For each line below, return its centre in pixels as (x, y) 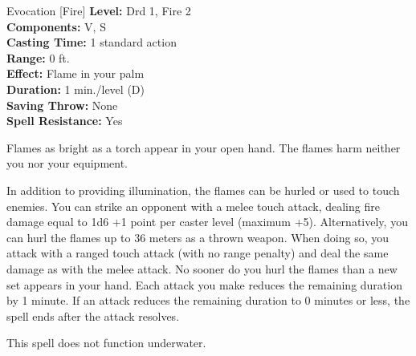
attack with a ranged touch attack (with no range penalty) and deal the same (198, 253)
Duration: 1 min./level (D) (75, 89)
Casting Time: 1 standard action (92, 42)
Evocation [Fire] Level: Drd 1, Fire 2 (99, 10)
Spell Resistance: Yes (65, 121)
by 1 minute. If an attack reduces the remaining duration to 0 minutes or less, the (208, 300)
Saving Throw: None (62, 105)
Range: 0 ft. (38, 57)
